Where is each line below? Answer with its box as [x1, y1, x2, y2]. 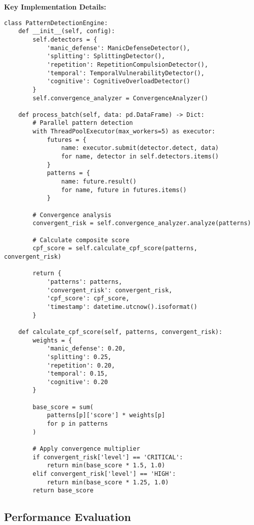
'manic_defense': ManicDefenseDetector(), [46, 44, 190, 52]
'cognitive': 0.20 [46, 378, 108, 386]
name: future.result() [61, 178, 136, 186]
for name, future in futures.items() [61, 186, 187, 194]
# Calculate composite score [32, 236, 129, 244]
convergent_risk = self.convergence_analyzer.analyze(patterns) [32, 220, 251, 227]
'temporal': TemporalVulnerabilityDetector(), [46, 69, 204, 77]
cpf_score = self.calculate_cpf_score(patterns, [32, 245, 197, 252]
